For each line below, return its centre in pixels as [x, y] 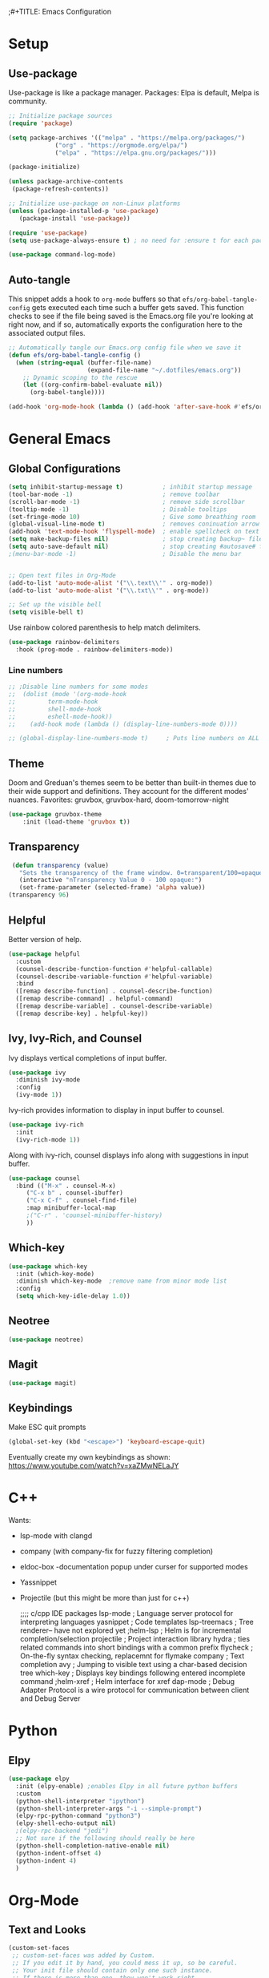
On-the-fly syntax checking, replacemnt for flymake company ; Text [132, 1656]
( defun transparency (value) [60, 865]
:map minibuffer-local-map [71, 1208]
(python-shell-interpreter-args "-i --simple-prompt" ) [109, 1809]
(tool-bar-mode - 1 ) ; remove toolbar [114, 494]
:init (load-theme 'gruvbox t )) [76, 822]
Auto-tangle [39, 280]
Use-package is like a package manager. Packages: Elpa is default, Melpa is [134, 93]
